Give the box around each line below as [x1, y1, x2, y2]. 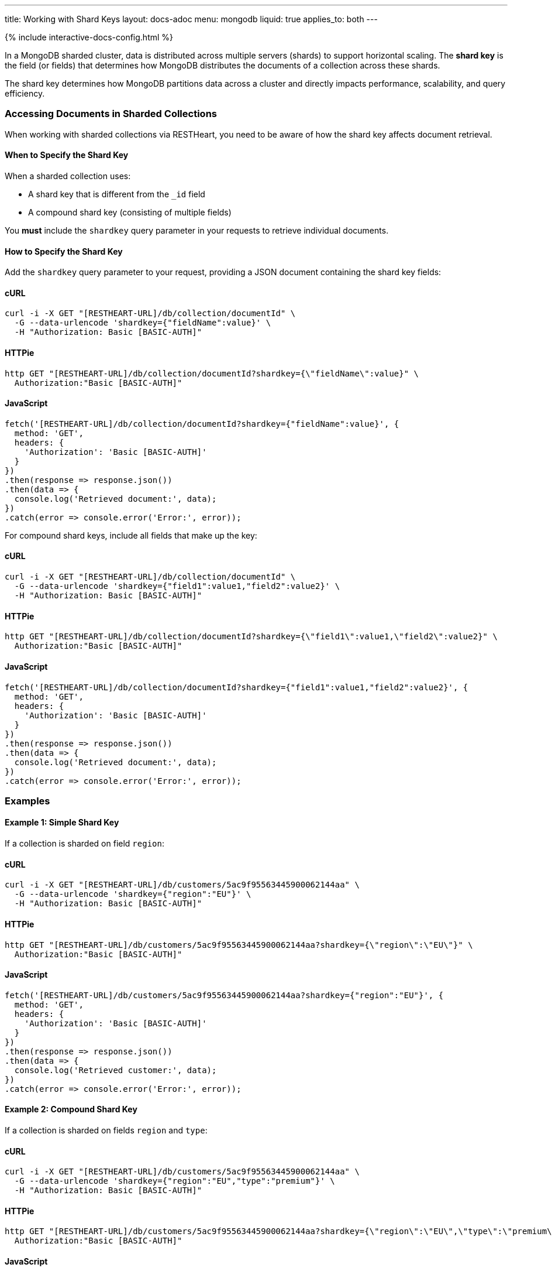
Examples [5, 794, 50, 807]
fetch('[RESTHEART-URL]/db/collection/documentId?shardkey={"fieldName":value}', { [5, 419, 399, 429]
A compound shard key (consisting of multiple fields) [28, 207, 232, 217]
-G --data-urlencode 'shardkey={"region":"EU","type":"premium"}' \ [14, 1176, 335, 1186]
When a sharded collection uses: [5, 170, 131, 181]
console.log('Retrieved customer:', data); [14, 1065, 217, 1075]
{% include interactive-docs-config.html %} [5, 32, 174, 42]
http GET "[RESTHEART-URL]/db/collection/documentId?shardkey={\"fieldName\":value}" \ [5, 368, 419, 378]
